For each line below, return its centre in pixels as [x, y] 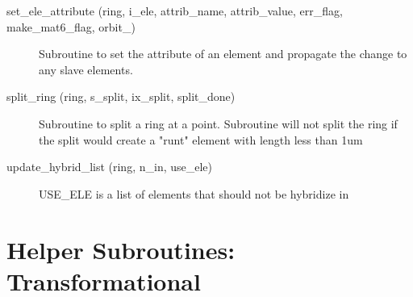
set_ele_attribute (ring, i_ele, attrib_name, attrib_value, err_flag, [175, 10]
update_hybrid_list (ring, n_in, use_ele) [110, 167]
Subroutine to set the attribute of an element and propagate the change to [223, 54]
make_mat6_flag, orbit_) [71, 26]
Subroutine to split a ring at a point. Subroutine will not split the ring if [218, 123]
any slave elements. [86, 69]
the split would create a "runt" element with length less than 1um [201, 139]
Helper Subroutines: [121, 249]
